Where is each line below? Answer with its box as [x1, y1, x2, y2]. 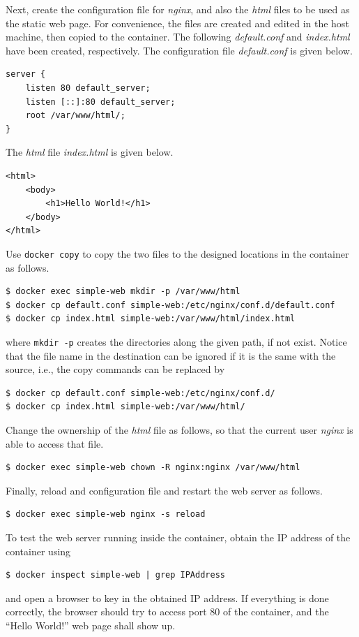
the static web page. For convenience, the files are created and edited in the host [6, 15, 349, 30]
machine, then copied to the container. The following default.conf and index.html [6, 29, 350, 44]
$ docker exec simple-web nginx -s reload [6, 509, 206, 520]
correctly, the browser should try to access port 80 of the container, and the [6, 604, 329, 619]
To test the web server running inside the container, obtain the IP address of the [6, 529, 351, 544]
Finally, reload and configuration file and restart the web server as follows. [6, 483, 323, 497]
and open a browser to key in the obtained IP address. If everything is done [6, 590, 329, 605]
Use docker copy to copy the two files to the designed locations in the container [6, 246, 349, 261]
